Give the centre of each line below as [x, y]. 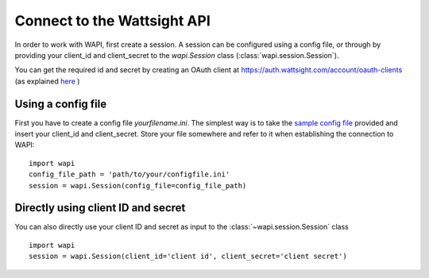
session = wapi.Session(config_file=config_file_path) [138, 185]
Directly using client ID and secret [100, 208]
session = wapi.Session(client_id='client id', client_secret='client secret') [188, 257]
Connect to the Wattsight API [112, 21]
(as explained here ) [47, 81]
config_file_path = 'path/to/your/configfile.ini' [129, 174]
